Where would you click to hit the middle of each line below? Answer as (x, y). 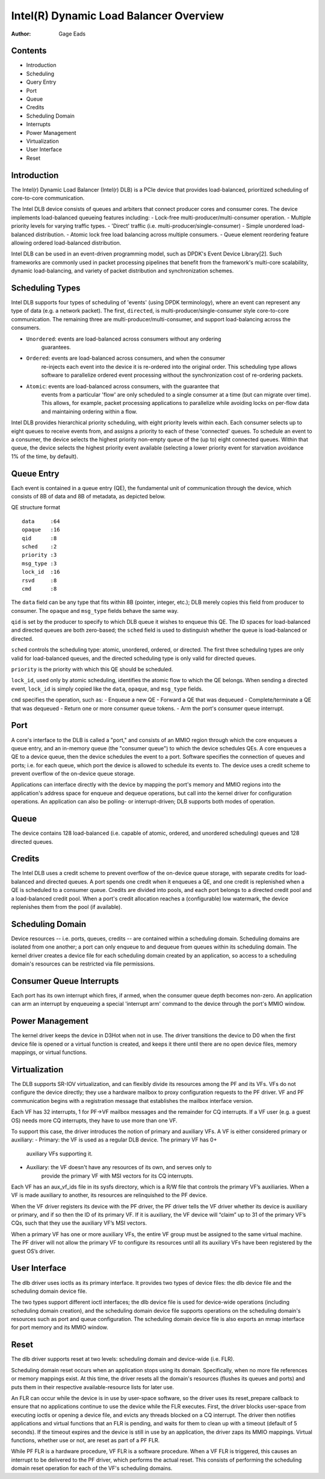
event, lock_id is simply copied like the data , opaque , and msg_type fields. (107, 689)
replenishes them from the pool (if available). (67, 907)
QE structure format (36, 507)
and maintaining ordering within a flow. (89, 411)
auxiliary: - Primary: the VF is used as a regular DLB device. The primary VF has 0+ (114, 1140)
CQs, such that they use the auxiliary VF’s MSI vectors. (79, 1223)
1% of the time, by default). (45, 456)
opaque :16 (41, 530)
